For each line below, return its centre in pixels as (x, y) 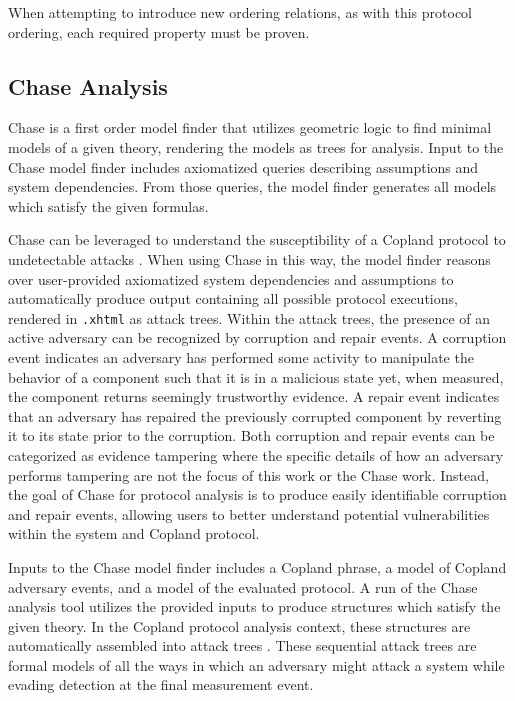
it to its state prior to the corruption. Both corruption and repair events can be (251, 435)
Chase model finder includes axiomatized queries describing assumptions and (243, 166)
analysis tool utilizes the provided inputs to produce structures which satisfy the (254, 606)
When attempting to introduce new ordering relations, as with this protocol (240, 12)
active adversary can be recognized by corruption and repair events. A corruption (257, 337)
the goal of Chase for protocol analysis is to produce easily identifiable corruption (257, 494)
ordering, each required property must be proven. (159, 31)
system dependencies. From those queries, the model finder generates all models (252, 186)
